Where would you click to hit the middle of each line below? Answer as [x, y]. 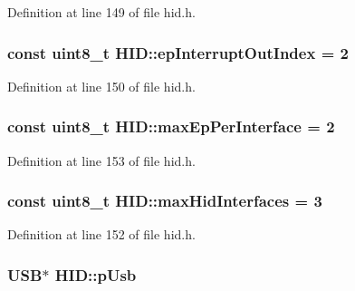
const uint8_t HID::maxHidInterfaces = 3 [165, 201]
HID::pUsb [96, 274]
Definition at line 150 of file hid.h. [101, 86]
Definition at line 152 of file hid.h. [101, 234]
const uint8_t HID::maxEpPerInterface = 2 [171, 126]
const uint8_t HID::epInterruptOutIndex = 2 [178, 52]
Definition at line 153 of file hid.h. [101, 160]
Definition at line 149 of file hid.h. [101, 12]
